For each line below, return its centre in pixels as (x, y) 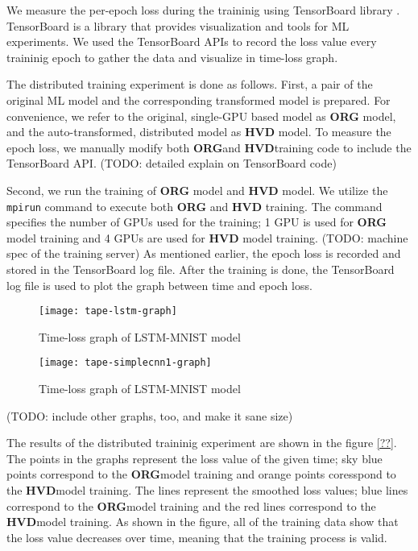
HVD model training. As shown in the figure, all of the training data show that (203, 522)
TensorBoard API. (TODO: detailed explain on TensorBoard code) (172, 163)
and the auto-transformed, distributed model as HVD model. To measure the (199, 132)
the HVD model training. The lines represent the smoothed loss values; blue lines (207, 490)
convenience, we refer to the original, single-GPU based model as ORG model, (201, 116)
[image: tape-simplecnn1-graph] (125, 363)
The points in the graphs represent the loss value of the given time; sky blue (195, 458)
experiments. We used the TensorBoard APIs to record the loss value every (192, 41)
